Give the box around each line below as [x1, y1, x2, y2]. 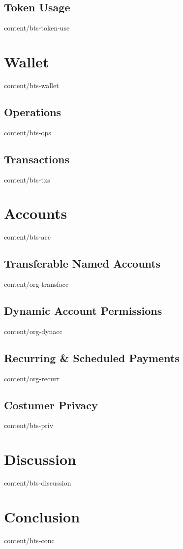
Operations [4, 104, 61, 119]
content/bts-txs [4, 174, 50, 184]
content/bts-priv [4, 420, 54, 430]
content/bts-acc [4, 232, 51, 242]
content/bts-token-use [4, 23, 70, 33]
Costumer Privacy [4, 397, 98, 412]
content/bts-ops [4, 127, 51, 137]
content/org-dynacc [4, 326, 62, 336]
